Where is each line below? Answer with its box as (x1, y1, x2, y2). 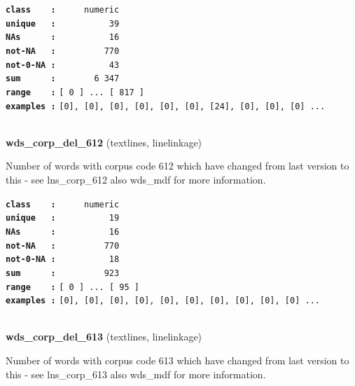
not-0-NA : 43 (6, 60, 120, 70)
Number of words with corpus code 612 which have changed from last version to (6, 158, 349, 173)
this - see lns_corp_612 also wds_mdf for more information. (6, 172, 266, 187)
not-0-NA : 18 (6, 254, 120, 265)
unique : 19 (6, 213, 120, 223)
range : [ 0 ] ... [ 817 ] (6, 87, 145, 97)
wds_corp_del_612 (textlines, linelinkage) (6, 135, 202, 149)
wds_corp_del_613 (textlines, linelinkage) (6, 329, 202, 344)
